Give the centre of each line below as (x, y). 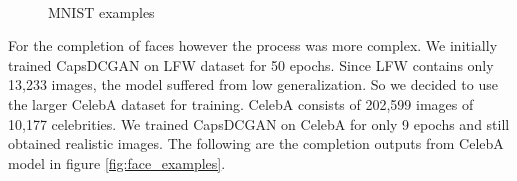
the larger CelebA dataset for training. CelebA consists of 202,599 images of (241, 103)
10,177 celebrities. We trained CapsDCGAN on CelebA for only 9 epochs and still (259, 123)
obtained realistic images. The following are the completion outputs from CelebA (256, 143)
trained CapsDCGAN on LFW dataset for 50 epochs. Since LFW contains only (251, 64)
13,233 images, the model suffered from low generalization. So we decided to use (253, 84)
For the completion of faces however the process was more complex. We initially (253, 45)
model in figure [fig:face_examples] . (117, 162)
